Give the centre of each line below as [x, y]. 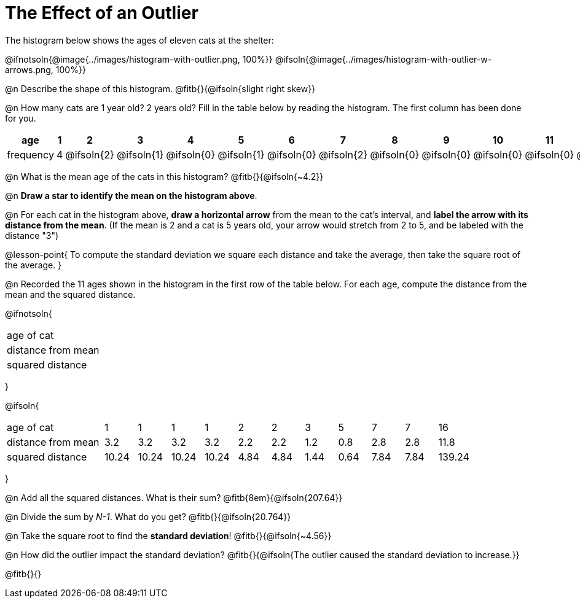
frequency [30, 154]
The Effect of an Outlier [102, 13]
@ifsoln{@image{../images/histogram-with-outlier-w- [383, 59]
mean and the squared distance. [70, 294]
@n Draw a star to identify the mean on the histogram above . [131, 195]
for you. [21, 118]
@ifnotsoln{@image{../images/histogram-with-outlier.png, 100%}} [139, 59]
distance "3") [32, 235]
